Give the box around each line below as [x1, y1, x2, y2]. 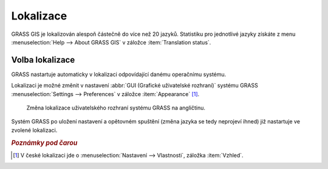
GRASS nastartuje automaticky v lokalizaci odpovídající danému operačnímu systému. [11, 71, 227, 78]
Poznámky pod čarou [11, 139, 78, 147]
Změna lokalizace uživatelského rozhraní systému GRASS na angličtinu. [26, 104, 206, 112]
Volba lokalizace [11, 55, 75, 65]
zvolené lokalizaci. [11, 126, 58, 134]
